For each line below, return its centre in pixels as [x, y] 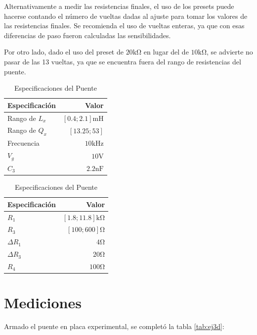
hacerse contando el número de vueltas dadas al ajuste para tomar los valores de [126, 16]
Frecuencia [23, 143]
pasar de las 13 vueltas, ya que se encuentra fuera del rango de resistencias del [123, 61]
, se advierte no [230, 52]
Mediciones [43, 303]
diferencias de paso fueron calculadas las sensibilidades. [87, 35]
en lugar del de [166, 52]
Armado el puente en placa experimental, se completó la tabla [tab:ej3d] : [114, 326]
